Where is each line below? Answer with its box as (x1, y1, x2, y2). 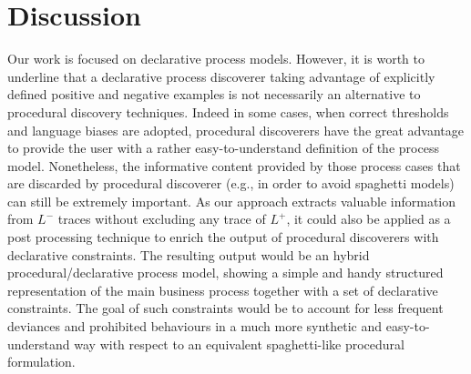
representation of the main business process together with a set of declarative (7, 280, 438, 299)
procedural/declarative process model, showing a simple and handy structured (7, 263, 444, 282)
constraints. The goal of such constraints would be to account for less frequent (7, 298, 444, 318)
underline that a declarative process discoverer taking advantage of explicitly (7, 66, 435, 86)
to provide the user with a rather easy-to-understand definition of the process (7, 138, 439, 157)
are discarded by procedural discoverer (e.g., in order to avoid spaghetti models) (7, 174, 455, 193)
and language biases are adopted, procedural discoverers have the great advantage (7, 120, 465, 139)
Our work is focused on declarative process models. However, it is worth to (7, 49, 425, 68)
